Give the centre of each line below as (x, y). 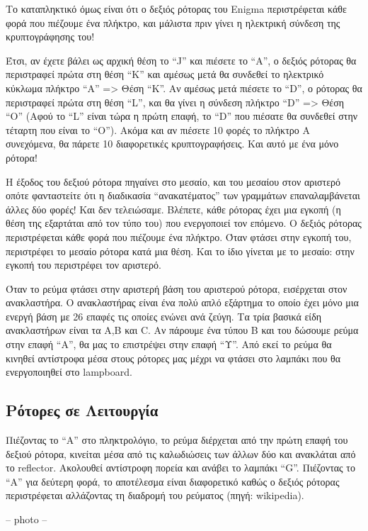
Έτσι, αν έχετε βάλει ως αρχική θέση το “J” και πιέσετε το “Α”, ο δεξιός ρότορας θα (181, 60)
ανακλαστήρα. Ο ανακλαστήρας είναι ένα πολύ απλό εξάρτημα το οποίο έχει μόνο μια (182, 302)
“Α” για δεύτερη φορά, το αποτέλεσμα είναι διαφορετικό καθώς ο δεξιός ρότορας (173, 481)
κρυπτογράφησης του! (50, 37)
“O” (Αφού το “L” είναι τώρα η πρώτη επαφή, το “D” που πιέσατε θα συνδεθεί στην (182, 116)
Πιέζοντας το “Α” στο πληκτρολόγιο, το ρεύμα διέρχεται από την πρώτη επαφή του (177, 440)
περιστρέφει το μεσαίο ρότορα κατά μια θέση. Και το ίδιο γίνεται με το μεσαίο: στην (180, 251)
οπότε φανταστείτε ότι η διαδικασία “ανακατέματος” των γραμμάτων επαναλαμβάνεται (183, 195)
